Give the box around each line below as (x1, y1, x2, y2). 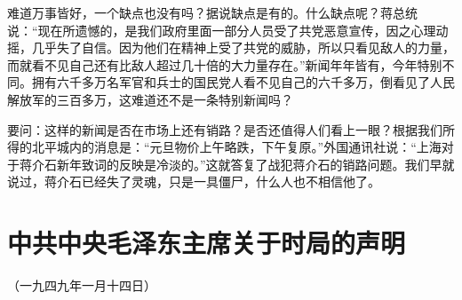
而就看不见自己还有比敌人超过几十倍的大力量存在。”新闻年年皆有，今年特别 (7, 55, 442, 74)
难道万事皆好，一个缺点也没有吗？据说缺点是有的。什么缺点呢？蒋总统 (7, 4, 418, 21)
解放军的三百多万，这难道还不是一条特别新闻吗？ (7, 90, 293, 108)
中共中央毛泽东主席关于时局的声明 (7, 225, 406, 261)
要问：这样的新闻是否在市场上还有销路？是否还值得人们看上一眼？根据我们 (7, 120, 442, 138)
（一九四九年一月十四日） (7, 276, 156, 295)
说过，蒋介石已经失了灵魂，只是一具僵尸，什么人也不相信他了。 (7, 172, 380, 191)
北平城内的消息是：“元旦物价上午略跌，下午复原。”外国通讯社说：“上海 (31, 138, 442, 156)
